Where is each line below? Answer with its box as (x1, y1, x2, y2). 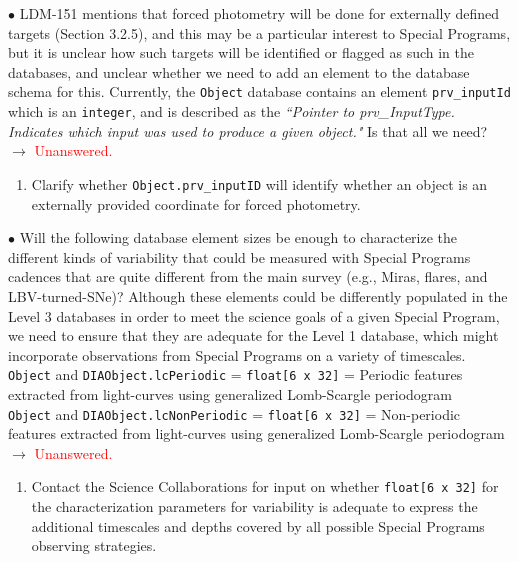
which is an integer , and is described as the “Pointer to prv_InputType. (8, 101, 455, 122)
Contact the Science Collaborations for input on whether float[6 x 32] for (31, 476, 499, 497)
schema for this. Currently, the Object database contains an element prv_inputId (8, 81, 511, 102)
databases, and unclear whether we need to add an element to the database (8, 61, 470, 82)
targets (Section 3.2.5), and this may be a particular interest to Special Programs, (8, 22, 511, 43)
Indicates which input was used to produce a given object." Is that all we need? (8, 120, 488, 141)
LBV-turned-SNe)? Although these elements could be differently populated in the (8, 285, 508, 306)
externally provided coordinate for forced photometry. (31, 193, 361, 214)
